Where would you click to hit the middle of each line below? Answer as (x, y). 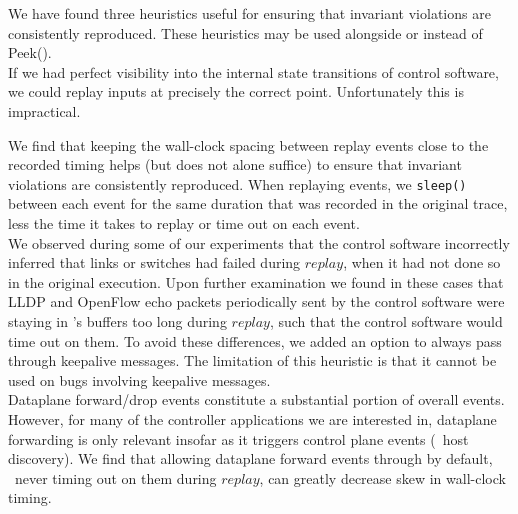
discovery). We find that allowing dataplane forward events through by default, (250, 458)
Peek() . (30, 52)
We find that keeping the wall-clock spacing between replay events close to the (248, 144)
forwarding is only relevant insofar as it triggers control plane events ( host (238, 438)
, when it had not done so (422, 262)
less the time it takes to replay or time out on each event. (184, 223)
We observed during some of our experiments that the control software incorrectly (259, 242)
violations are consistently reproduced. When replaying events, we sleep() (237, 183)
